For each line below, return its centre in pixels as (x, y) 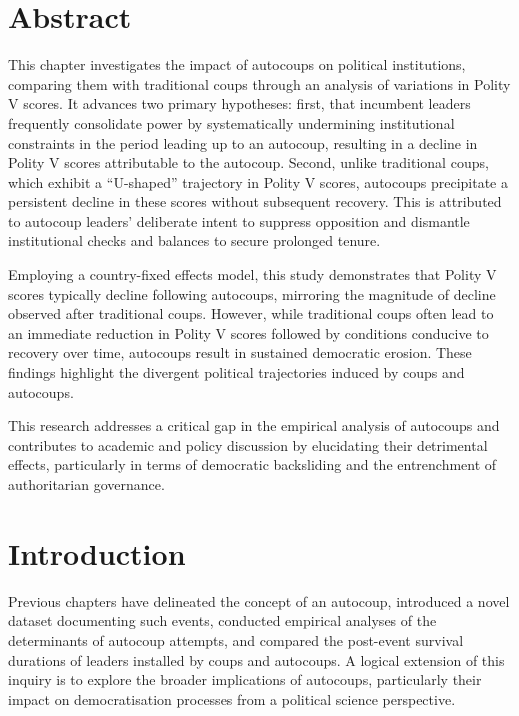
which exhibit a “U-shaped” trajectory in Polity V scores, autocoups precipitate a (258, 181)
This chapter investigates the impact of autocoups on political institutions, (237, 64)
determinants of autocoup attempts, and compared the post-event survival (236, 639)
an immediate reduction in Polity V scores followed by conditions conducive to (248, 332)
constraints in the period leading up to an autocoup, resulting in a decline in (243, 142)
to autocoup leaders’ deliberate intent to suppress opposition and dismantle (239, 220)
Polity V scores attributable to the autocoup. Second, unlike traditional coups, (248, 162)
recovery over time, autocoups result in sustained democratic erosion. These (240, 352)
